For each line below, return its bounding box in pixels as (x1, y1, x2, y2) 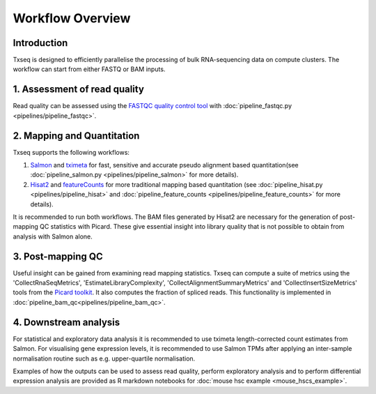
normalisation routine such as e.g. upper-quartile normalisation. (13, 354, 196, 363)
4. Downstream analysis (13, 316, 120, 328)
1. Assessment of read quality (13, 84, 144, 96)
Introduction (13, 37, 68, 49)
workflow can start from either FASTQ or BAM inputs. (13, 65, 166, 73)
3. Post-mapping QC (13, 250, 104, 262)
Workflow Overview (13, 10, 131, 26)
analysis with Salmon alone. (13, 232, 93, 241)
